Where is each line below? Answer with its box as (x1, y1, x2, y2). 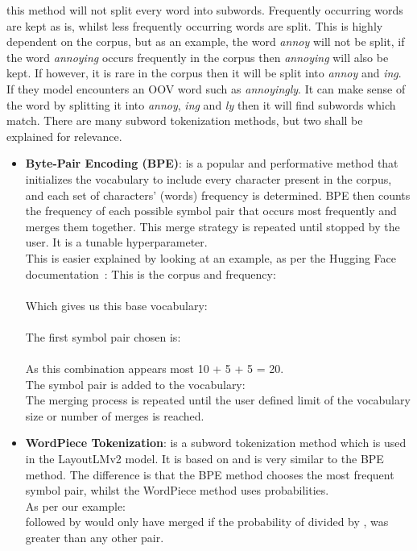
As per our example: (25, 497, 126, 514)
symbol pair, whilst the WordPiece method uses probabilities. (25, 482, 329, 499)
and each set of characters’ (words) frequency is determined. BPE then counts (25, 186, 411, 203)
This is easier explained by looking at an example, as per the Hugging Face (25, 249, 397, 266)
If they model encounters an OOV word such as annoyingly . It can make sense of (6, 80, 406, 97)
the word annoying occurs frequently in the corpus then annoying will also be (6, 48, 389, 65)
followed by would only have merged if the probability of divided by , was (25, 513, 389, 530)
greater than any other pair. (25, 529, 164, 545)
